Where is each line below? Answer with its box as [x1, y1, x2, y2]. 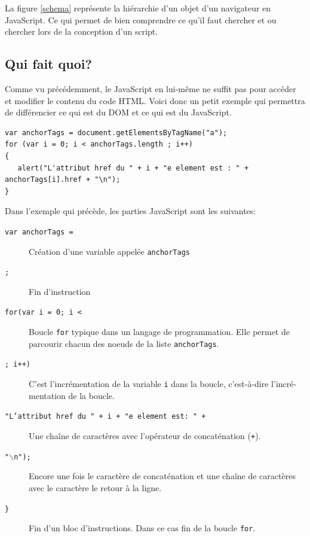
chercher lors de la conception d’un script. [5, 25, 158, 38]
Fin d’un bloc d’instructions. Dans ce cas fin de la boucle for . [29, 522, 256, 534]
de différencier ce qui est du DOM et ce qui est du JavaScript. [5, 106, 232, 118]
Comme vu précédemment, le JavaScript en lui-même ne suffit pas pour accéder [5, 82, 296, 95]
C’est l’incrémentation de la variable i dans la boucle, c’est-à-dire [29, 377, 269, 390]
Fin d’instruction [29, 285, 91, 297]
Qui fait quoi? [5, 54, 92, 73]
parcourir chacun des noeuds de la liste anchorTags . [29, 337, 219, 349]
